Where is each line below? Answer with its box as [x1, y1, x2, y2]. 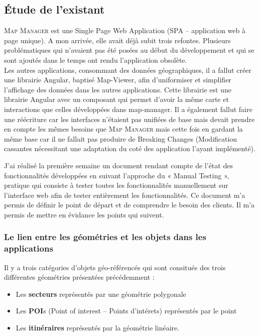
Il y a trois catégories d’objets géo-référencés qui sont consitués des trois [4, 262, 226, 272]
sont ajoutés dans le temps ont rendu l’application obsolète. [4, 54, 187, 65]
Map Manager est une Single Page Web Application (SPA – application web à [4, 25, 245, 36]
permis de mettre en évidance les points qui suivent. [4, 209, 164, 219]
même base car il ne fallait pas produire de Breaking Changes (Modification [4, 133, 237, 144]
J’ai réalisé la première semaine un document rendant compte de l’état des [4, 160, 233, 170]
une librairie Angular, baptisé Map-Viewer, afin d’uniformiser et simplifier [4, 74, 231, 85]
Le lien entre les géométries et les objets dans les [4, 231, 206, 243]
